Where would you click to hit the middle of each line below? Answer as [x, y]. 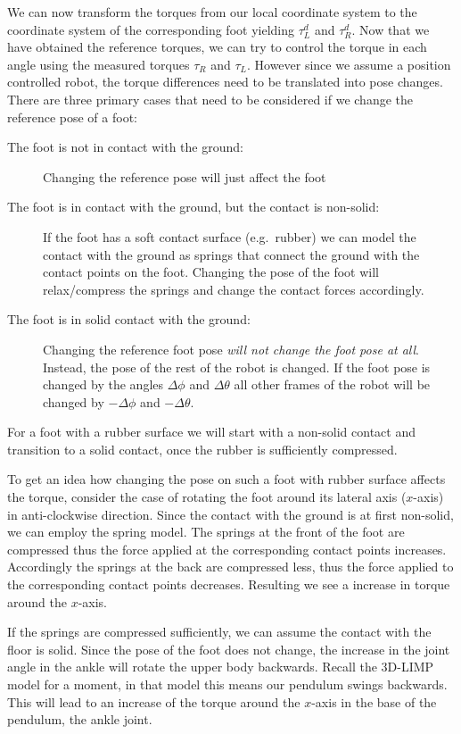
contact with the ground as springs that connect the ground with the [231, 254]
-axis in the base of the [374, 701]
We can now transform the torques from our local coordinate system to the [212, 12]
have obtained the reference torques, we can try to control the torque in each [217, 47]
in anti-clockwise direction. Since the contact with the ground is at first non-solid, [230, 514]
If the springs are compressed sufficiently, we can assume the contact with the [219, 632]
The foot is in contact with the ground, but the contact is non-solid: [193, 207]
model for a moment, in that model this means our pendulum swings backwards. [227, 684]
